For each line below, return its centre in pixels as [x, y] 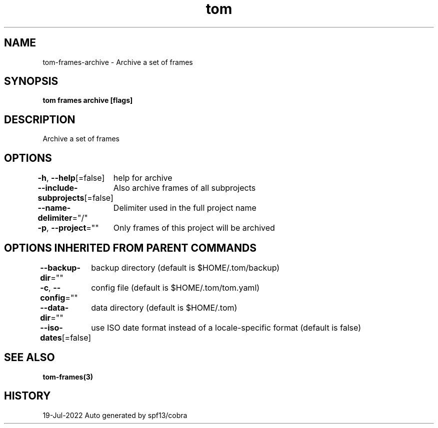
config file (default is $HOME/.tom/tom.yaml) [175, 287]
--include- [58, 188]
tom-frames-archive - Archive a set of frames [118, 62]
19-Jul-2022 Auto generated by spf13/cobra [115, 415]
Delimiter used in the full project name [185, 208]
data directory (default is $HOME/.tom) [164, 307]
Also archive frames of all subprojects [184, 188]
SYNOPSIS [31, 81]
